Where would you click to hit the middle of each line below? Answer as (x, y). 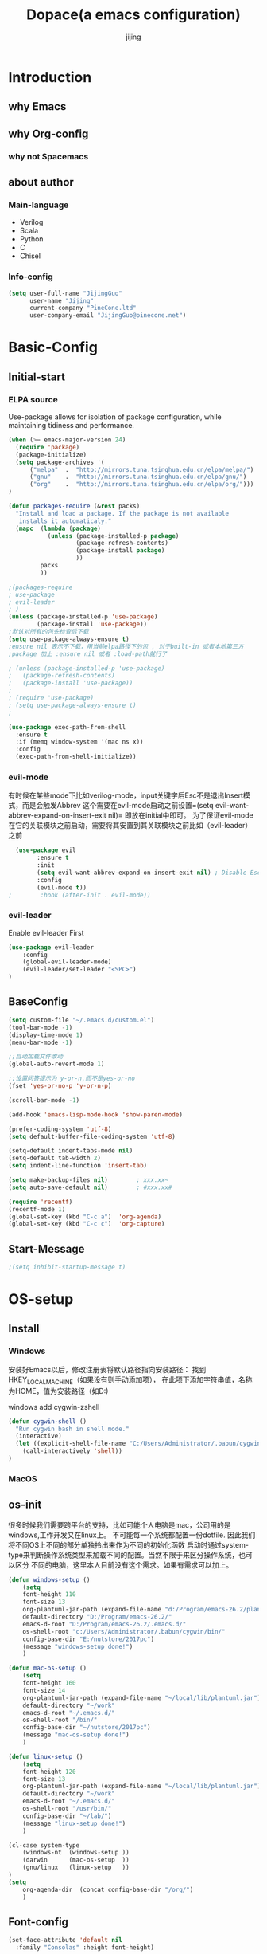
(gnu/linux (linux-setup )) (76, 1868)
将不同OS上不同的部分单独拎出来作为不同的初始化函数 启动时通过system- (128, 1544)
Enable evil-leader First (46, 932)
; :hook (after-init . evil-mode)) (79, 895)
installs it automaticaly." (65, 521)
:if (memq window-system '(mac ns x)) (80, 742)
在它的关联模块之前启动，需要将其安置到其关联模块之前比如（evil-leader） (130, 826)
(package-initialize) (51, 455)
